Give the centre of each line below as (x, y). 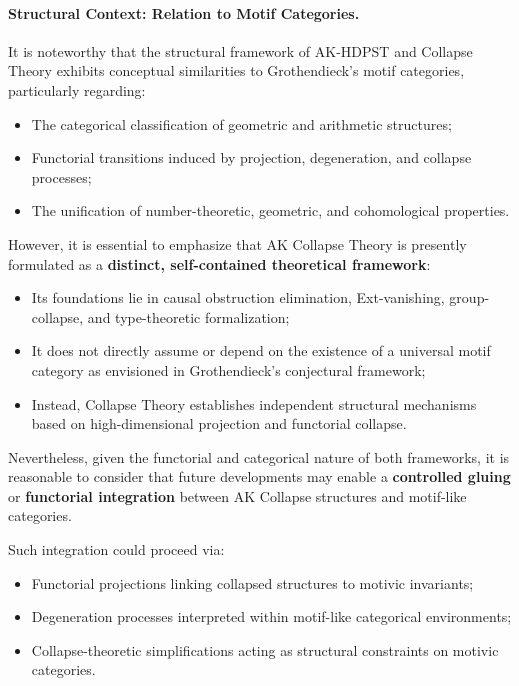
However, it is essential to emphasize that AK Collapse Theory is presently (237, 243)
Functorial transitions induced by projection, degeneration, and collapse (251, 157)
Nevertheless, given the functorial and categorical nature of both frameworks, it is (259, 456)
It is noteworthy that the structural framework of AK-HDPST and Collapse (240, 50)
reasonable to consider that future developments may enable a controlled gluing (259, 476)
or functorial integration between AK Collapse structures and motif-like (237, 495)
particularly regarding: (77, 89)
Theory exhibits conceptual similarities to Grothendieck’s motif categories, (236, 70)
